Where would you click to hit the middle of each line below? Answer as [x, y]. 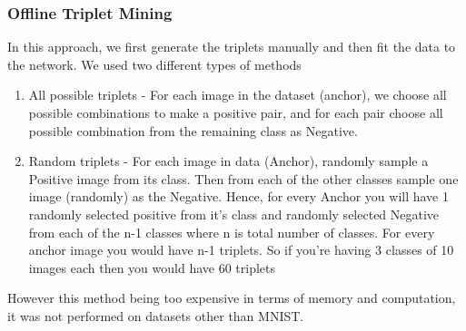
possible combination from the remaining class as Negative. [193, 130]
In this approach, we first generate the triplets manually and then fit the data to [232, 47]
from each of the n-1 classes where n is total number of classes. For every [232, 232]
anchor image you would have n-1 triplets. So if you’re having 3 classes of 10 [241, 250]
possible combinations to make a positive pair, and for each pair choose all [236, 112]
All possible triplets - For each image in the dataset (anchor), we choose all [238, 95]
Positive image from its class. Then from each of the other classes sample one [243, 178]
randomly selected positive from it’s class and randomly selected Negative [234, 214]
